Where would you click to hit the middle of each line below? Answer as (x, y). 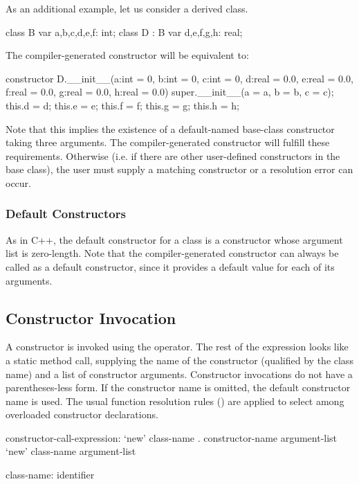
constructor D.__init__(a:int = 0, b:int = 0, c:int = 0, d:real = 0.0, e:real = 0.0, (179, 78)
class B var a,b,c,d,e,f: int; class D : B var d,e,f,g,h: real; (124, 32)
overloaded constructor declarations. (82, 414)
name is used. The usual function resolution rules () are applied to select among (175, 401)
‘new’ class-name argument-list (71, 451)
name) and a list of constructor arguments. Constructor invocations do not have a (179, 374)
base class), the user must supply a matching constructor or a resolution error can (179, 169)
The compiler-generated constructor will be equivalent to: (127, 55)
